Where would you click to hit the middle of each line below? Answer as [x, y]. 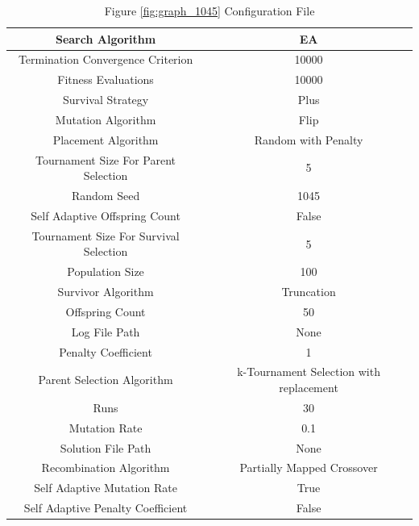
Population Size [106, 271]
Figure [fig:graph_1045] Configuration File [209, 10]
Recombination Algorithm [106, 468]
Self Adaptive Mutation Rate [106, 488]
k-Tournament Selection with [309, 372]
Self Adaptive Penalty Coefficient [106, 508]
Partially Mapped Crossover [309, 468]
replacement [309, 388]
